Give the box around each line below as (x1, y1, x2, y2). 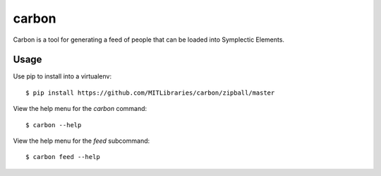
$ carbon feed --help (25, 153, 100, 161)
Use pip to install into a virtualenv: (13, 72, 112, 81)
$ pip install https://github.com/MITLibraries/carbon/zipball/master (25, 88, 275, 97)
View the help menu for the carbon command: (13, 105, 147, 113)
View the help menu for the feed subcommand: (13, 136, 150, 145)
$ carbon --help (25, 121, 82, 129)
